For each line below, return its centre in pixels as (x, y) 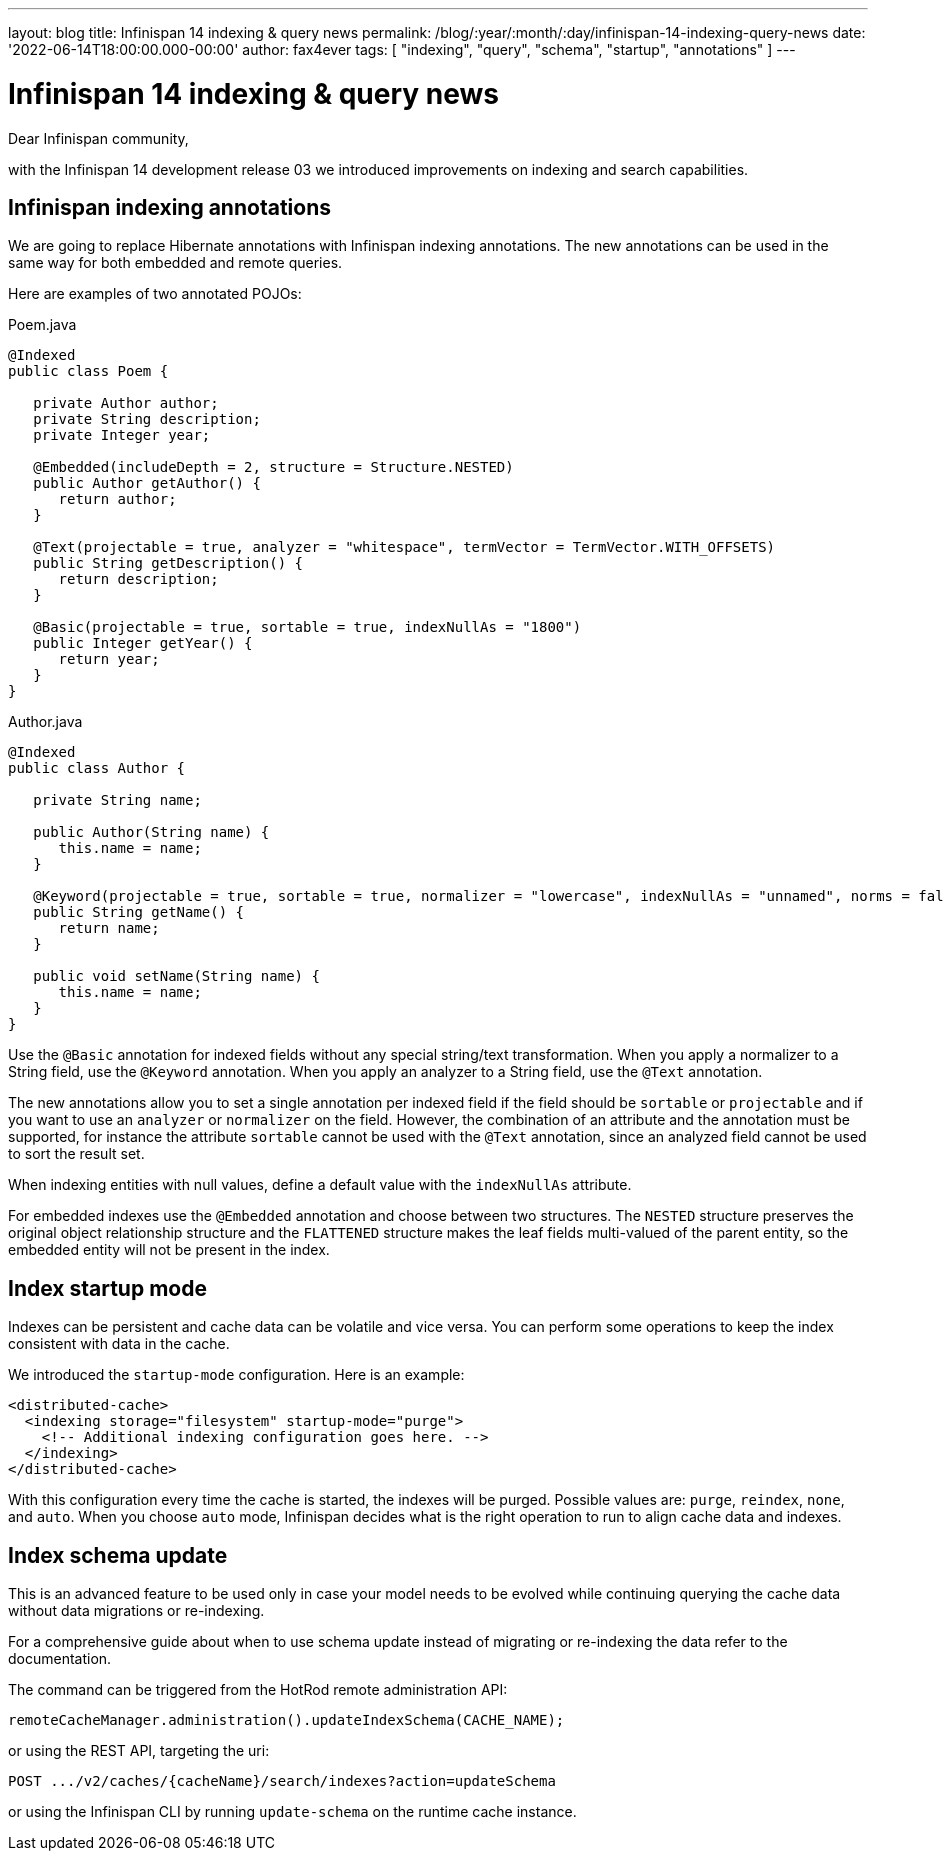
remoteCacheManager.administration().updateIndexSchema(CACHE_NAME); (286, 1720)
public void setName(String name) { (176, 976)
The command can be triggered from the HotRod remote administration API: (258, 1690)
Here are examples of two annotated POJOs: (155, 294)
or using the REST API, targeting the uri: (139, 1751)
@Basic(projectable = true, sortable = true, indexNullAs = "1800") (307, 627)
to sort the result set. (76, 1154)
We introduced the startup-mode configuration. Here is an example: (236, 1375)
